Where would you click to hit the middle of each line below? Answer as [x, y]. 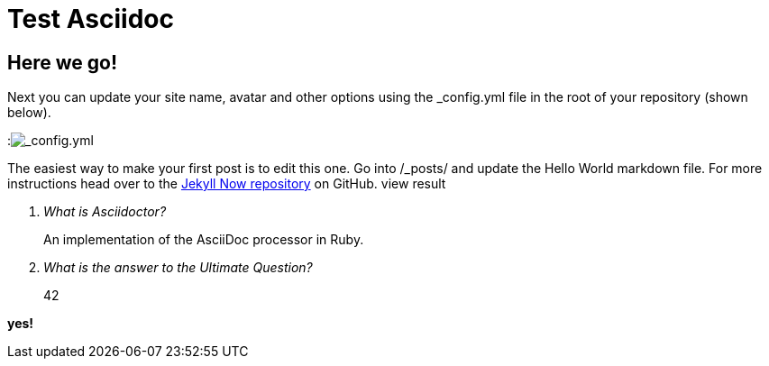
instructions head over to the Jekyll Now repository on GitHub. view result [227, 184]
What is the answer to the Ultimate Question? [178, 268]
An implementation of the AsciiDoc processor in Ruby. [204, 240]
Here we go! [63, 62]
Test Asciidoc [91, 19]
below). [29, 113]
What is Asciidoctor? [105, 212]
